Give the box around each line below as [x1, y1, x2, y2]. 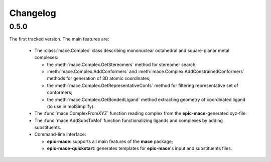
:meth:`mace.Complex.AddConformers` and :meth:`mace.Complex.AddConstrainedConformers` [47, 68, 244, 74]
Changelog [9, 7, 56, 18]
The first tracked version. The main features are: [9, 36, 109, 42]
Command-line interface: [34, 131, 86, 137]
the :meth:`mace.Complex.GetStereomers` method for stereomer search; [47, 61, 197, 67]
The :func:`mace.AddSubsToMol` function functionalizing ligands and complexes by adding [34, 117, 223, 123]
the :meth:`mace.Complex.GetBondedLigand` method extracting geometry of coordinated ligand [47, 96, 246, 102]
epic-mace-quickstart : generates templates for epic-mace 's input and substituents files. [47, 145, 232, 151]
